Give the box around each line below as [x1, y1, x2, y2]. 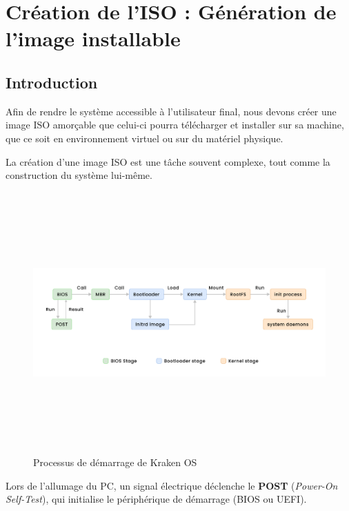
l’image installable [6, 24, 181, 52]
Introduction [6, 71, 98, 93]
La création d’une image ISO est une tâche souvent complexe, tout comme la [6, 154, 330, 168]
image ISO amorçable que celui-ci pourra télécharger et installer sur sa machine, [6, 117, 344, 132]
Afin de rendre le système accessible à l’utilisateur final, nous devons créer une [6, 104, 337, 118]
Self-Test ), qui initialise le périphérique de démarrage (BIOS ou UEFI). [6, 492, 307, 506]
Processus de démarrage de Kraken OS [33, 455, 197, 470]
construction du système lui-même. [6, 168, 152, 182]
